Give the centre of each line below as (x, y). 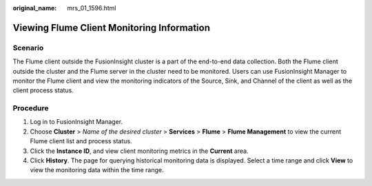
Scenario (28, 48)
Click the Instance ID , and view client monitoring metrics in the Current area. (139, 151)
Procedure (31, 108)
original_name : (35, 8)
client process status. (43, 90)
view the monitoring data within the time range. (97, 170)
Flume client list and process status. (81, 141)
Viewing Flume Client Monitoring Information (111, 28)
